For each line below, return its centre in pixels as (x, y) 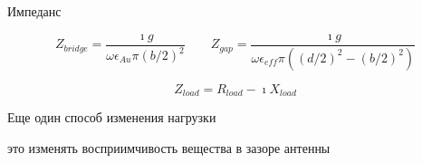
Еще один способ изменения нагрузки (112, 116)
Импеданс (34, 11)
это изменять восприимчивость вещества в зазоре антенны (169, 147)
